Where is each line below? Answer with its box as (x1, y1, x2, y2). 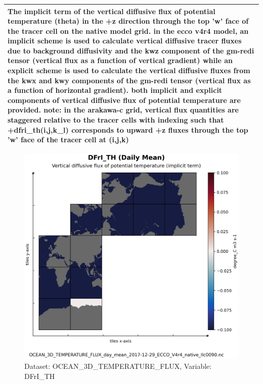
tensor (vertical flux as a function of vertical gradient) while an (8, 55, 233, 66)
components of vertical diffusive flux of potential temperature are (8, 94, 241, 105)
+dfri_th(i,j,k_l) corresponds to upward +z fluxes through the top (8, 124, 248, 135)
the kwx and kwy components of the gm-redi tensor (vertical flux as (8, 75, 251, 85)
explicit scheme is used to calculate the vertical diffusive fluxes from (8, 65, 250, 76)
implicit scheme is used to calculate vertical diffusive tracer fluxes (8, 35, 242, 46)
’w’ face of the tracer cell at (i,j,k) (8, 134, 129, 145)
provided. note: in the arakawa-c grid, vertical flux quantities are (8, 104, 239, 115)
